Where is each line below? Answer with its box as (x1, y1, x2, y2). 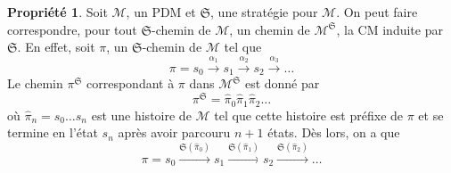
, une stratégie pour (210, 3, 318, 21)
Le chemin (7, 74, 63, 93)
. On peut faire (336, 3, 418, 21)
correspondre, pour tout (7, 20, 137, 38)
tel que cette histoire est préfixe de (214, 105, 404, 124)
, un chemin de (229, 20, 310, 38)
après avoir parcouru (118, 123, 231, 142)
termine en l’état (7, 123, 98, 142)
